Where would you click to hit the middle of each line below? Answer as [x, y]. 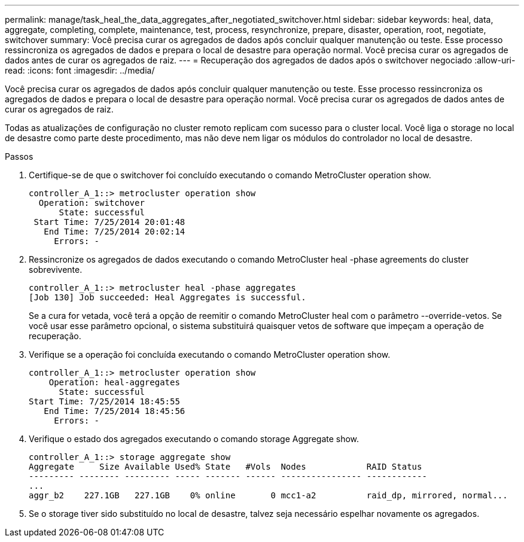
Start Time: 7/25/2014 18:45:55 [104, 401]
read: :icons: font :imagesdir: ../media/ [80, 70]
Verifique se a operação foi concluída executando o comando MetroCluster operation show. [210, 354]
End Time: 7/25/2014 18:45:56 [115, 411]
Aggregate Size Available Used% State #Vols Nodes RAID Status [226, 467]
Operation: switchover [92, 203]
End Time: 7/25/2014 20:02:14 [115, 232]
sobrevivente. [56, 270]
